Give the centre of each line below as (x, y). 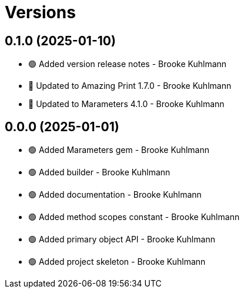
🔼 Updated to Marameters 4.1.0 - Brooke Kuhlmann (126, 104)
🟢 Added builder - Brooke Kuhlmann (99, 172)
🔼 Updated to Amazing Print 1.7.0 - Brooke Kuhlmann (130, 86)
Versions (40, 12)
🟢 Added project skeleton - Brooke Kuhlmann (117, 262)
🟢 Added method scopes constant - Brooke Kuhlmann (134, 217)
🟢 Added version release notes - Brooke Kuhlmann (128, 64)
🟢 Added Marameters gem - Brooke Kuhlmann (119, 150)
